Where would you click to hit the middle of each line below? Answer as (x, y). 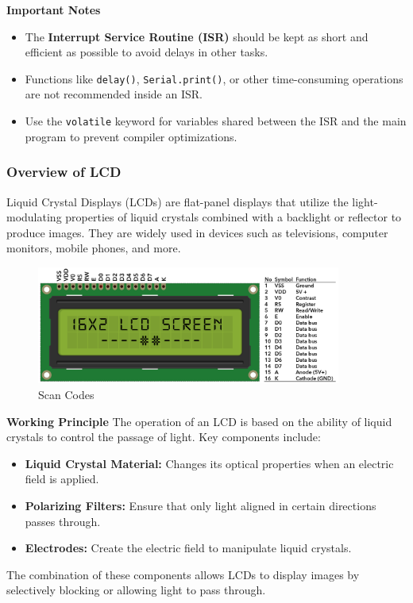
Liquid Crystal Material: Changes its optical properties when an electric (209, 463)
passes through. (63, 521)
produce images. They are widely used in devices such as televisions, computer (197, 232)
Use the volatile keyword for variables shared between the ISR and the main (216, 121)
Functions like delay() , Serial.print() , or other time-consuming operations (214, 78)
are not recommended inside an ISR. (114, 94)
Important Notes (54, 10)
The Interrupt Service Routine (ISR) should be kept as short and (197, 36)
